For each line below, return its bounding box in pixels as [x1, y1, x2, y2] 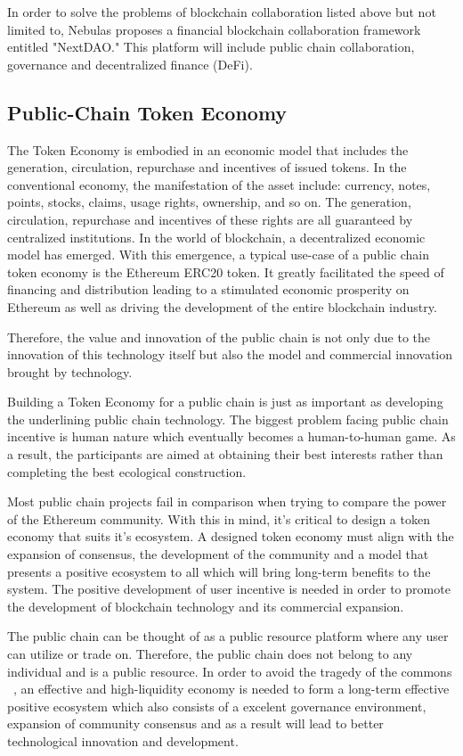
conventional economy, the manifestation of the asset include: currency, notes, [7, 175, 431, 193]
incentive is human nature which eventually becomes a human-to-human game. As [7, 427, 456, 446]
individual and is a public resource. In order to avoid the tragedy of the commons [7, 661, 452, 680]
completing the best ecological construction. [7, 462, 247, 481]
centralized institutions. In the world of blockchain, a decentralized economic [7, 227, 426, 246]
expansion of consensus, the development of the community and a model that [7, 545, 429, 563]
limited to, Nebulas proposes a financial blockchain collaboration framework [7, 20, 421, 38]
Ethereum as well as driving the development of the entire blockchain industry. [7, 297, 437, 316]
